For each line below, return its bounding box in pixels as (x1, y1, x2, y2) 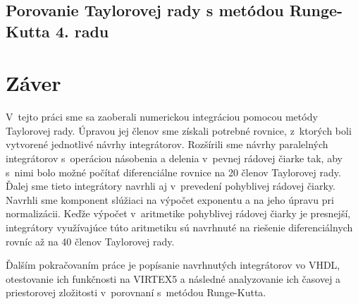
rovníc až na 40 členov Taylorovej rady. (6, 233, 175, 248)
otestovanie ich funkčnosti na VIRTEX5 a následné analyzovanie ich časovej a (6, 271, 341, 286)
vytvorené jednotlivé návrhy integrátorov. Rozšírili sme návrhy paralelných (6, 137, 328, 152)
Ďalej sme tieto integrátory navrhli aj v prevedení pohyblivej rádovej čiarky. (6, 178, 336, 193)
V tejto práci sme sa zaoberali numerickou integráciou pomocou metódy (6, 109, 318, 124)
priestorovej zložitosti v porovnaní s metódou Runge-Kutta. (6, 285, 266, 300)
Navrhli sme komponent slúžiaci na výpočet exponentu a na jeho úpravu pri (6, 192, 334, 207)
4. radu (55, 20, 109, 42)
